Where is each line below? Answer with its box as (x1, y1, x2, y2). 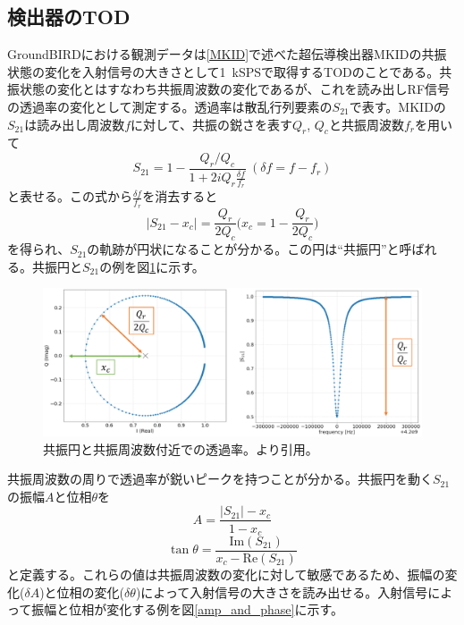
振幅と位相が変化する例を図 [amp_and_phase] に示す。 (31, 600, 344, 619)
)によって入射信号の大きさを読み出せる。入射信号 (135, 582, 428, 601)
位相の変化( (56, 582, 125, 601)
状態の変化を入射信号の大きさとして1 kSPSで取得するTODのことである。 (7, 62, 440, 80)
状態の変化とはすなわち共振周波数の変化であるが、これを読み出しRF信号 (19, 80, 451, 98)
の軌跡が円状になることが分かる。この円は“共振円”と (87, 240, 400, 258)
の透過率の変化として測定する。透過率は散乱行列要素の (7, 97, 333, 115)
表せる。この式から (19, 187, 132, 206)
